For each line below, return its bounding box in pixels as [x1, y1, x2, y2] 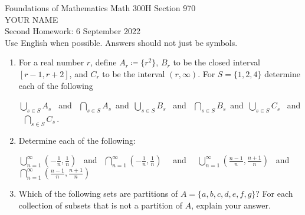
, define [90, 56, 117, 68]
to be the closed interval [173, 56, 260, 68]
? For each [255, 187, 293, 200]
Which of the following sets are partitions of [18, 187, 178, 200]
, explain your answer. [191, 199, 271, 211]
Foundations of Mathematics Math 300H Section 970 [5, 2, 196, 14]
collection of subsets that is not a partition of [18, 199, 183, 211]
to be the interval [102, 67, 165, 80]
